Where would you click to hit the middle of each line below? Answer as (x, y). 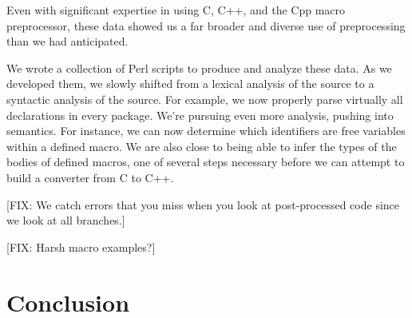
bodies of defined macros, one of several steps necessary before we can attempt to (206, 162)
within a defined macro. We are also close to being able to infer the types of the (202, 146)
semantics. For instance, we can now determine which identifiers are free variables (206, 131)
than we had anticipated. (67, 41)
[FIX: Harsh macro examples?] (81, 246)
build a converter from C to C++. (90, 177)
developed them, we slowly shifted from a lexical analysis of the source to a (190, 83)
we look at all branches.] (66, 220)
